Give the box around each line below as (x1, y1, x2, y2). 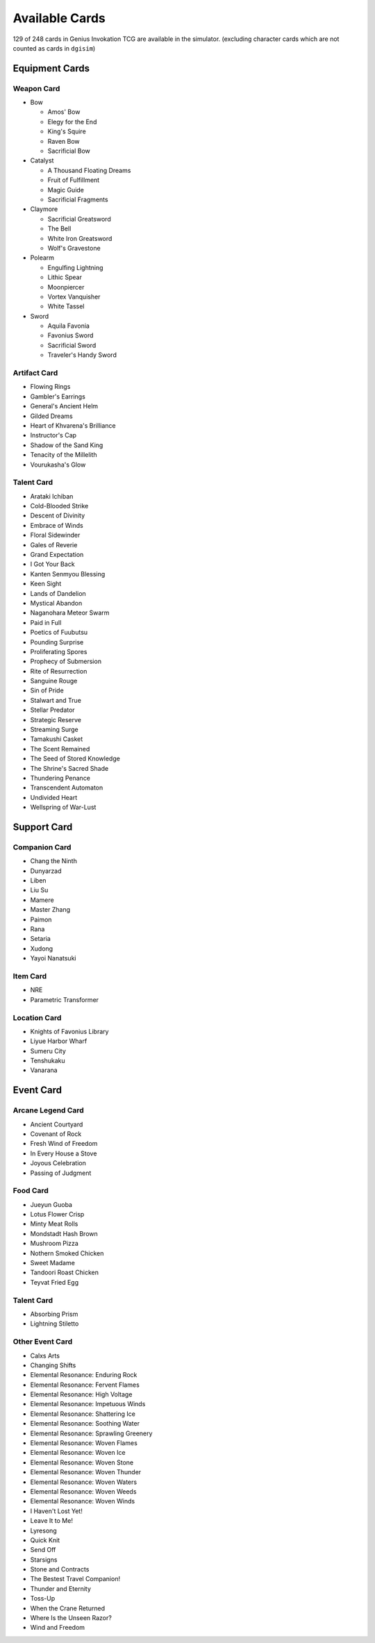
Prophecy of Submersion (30, 657, 102, 666)
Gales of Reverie (30, 540, 78, 549)
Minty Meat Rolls (30, 1219, 78, 1228)
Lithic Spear (47, 273, 83, 281)
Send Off (30, 1546, 56, 1554)
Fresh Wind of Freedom (30, 1140, 98, 1148)
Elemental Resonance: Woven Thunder (30, 1468, 142, 1476)
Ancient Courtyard (30, 1120, 83, 1128)
